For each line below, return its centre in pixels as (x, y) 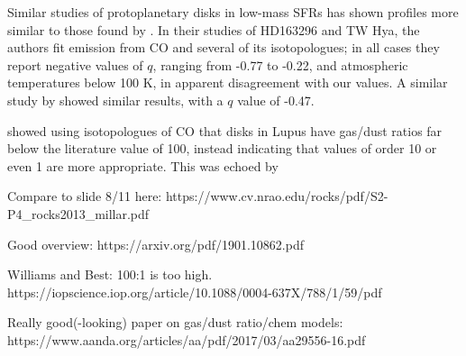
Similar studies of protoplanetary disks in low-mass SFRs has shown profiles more (233, 12)
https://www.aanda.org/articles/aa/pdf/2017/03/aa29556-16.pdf (187, 339)
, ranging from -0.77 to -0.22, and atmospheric (280, 64)
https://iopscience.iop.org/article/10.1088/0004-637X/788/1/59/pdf (195, 292)
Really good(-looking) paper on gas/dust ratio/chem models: (175, 322)
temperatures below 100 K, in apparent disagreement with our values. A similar (228, 82)
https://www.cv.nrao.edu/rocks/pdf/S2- (277, 196)
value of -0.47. (276, 100)
